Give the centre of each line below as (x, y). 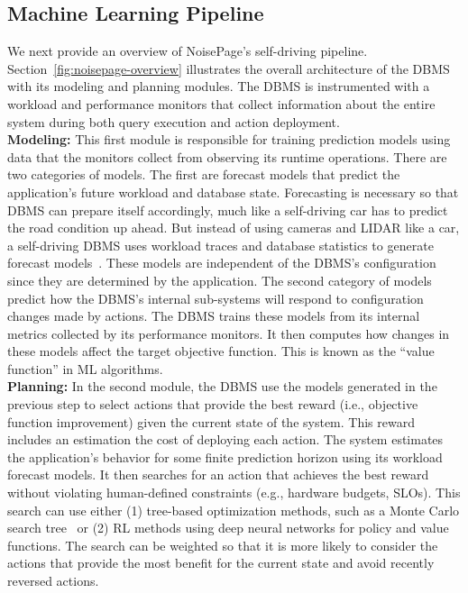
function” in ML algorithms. (85, 368)
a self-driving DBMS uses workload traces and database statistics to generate (220, 245)
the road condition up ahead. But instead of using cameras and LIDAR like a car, (234, 228)
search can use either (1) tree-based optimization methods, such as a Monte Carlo (234, 510)
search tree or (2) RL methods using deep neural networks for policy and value (228, 528)
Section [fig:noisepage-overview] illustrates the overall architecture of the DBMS (229, 68)
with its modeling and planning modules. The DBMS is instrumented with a (219, 86)
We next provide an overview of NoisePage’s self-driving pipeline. (188, 51)
